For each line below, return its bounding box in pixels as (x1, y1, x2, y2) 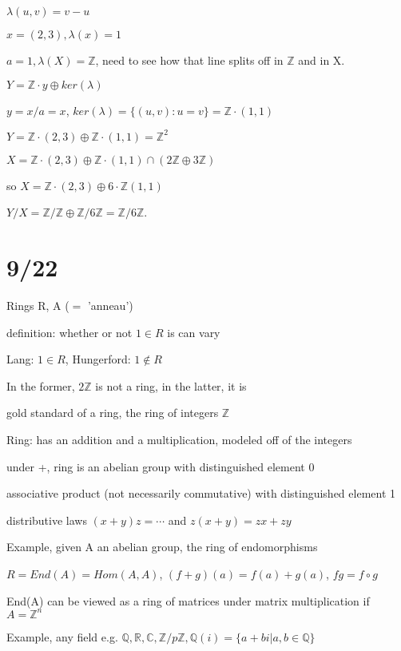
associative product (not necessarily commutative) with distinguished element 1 (6, 485, 396, 502)
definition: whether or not (6, 324, 133, 340)
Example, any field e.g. (6, 628, 118, 645)
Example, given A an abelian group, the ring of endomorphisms (6, 538, 318, 555)
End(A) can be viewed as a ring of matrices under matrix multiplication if (6, 592, 370, 609)
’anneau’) (87, 297, 133, 313)
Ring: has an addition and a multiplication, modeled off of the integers (6, 431, 352, 447)
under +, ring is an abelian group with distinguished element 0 (6, 458, 315, 474)
